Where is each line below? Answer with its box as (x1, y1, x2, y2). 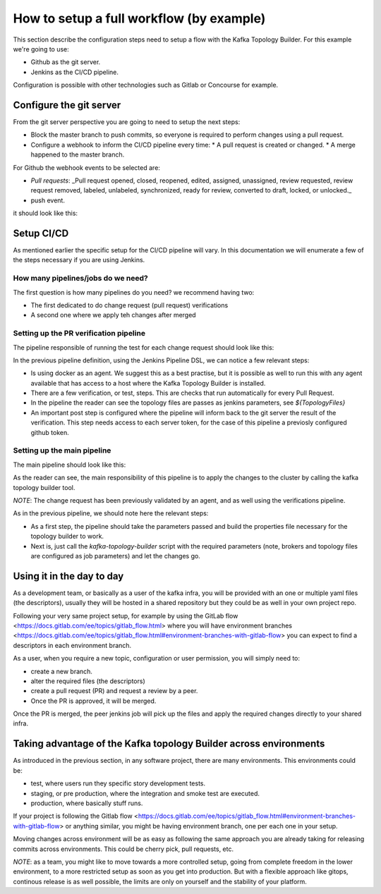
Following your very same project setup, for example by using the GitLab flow (13, 611, 238, 620)
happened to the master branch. (30, 150, 125, 159)
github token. (30, 428, 70, 436)
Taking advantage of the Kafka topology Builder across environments (13, 737, 325, 750)
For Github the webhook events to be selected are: (13, 163, 160, 172)
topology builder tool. (13, 483, 75, 491)
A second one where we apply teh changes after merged (30, 311, 197, 319)
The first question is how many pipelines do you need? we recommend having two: (13, 288, 255, 296)
